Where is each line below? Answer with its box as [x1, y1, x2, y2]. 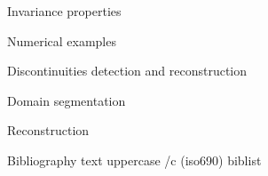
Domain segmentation [7, 91, 126, 109]
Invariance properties [7, 2, 122, 20]
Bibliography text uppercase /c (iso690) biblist [7, 150, 262, 169]
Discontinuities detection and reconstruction [7, 61, 248, 80]
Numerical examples [7, 31, 116, 50]
